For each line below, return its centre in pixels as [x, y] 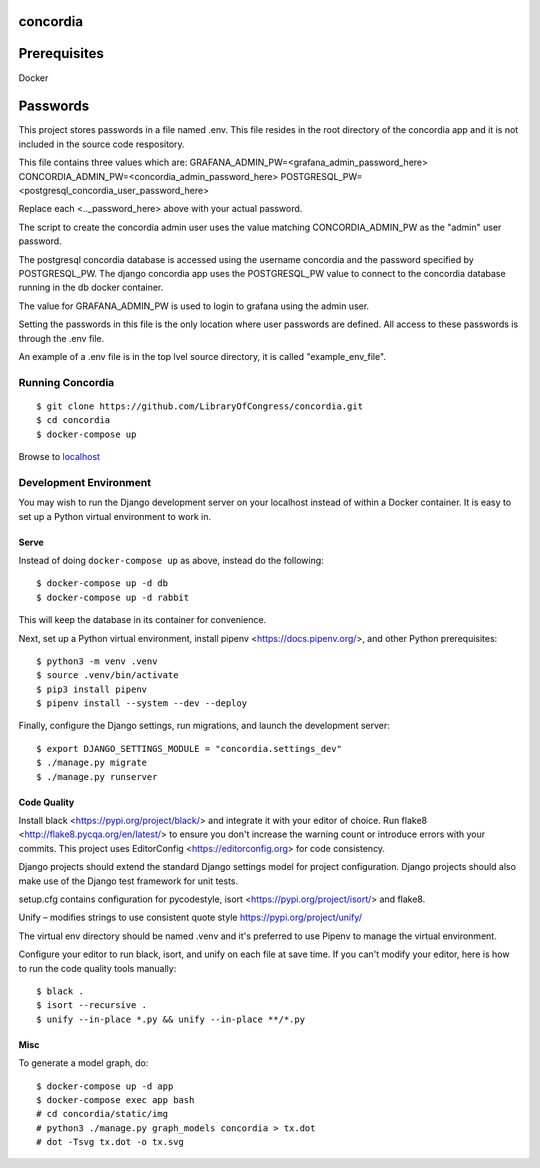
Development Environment [85, 482]
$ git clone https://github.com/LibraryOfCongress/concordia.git [200, 406]
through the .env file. [61, 338]
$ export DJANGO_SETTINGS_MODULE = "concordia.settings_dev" [189, 748]
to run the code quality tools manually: [97, 968]
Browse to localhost [59, 457]
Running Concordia [66, 382]
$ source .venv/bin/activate [107, 675]
